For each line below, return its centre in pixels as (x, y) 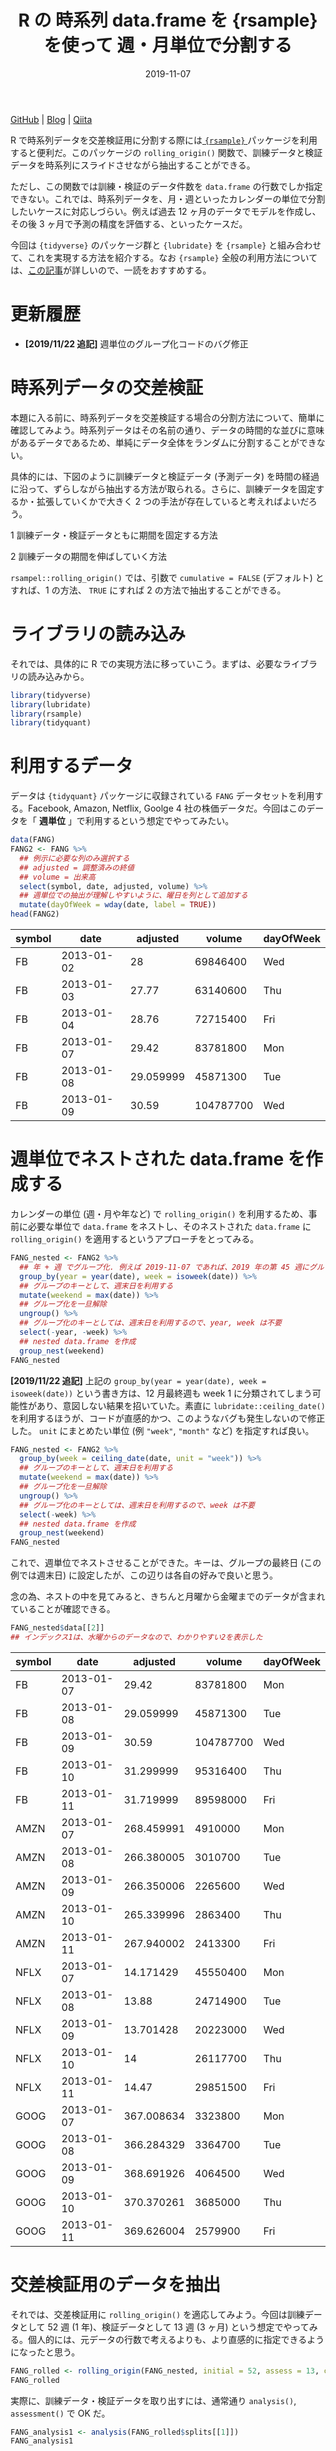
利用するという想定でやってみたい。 (159, 821)
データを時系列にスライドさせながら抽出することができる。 (133, 165)
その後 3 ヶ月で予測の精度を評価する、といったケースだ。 (129, 223)
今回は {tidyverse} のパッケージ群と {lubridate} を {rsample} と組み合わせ (166, 245)
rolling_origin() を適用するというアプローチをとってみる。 (135, 1239)
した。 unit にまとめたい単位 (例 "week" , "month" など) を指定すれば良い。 (162, 1430)
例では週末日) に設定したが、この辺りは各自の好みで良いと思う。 (144, 1575)
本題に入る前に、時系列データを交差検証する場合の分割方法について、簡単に (167, 417)
